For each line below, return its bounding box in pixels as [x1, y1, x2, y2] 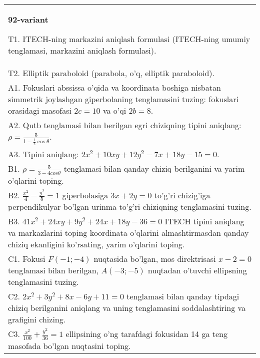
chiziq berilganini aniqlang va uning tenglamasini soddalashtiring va [8, 302, 246, 314]
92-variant [8, 14, 48, 25]
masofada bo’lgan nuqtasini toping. [8, 339, 131, 351]
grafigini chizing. [8, 313, 66, 325]
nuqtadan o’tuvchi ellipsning [147, 264, 247, 276]
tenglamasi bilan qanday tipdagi [126, 290, 239, 302]
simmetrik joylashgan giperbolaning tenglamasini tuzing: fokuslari [8, 93, 239, 105]
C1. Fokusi [8, 253, 45, 265]
